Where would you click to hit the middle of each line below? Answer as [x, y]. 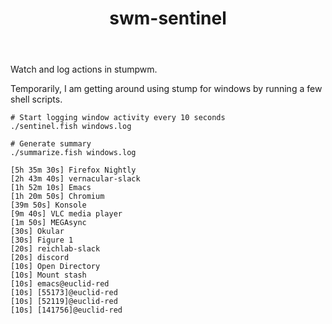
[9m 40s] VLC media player [66, 214]
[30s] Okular [37, 232]
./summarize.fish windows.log [73, 153]
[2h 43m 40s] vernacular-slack [75, 179]
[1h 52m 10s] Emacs [51, 188]
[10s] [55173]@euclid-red [64, 293]
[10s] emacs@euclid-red [60, 284]
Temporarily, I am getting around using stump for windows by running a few [166, 89]
